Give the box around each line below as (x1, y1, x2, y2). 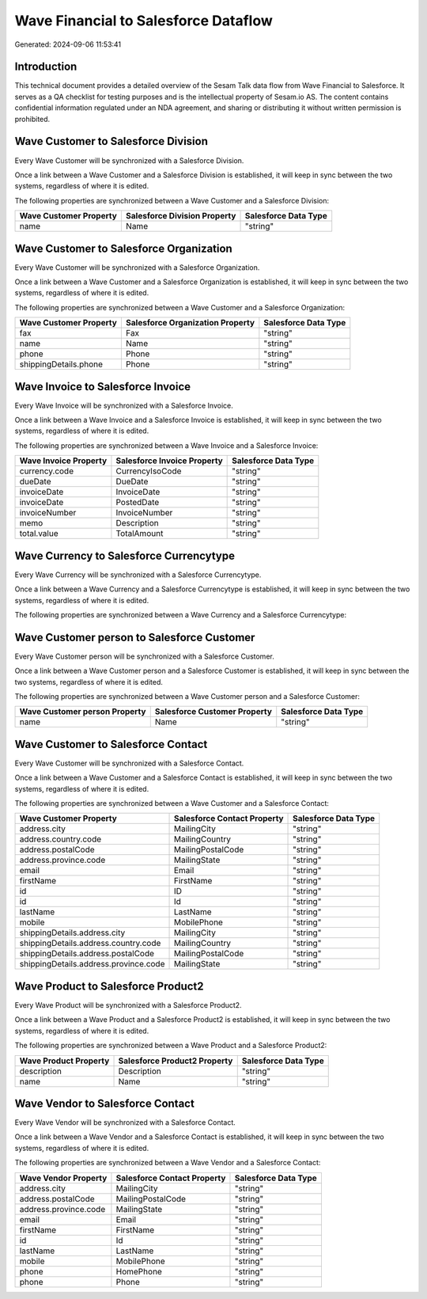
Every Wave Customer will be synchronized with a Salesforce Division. (14, 155, 244, 165)
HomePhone (115, 1266, 162, 1277)
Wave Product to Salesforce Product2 (14, 979, 204, 993)
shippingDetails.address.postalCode (19, 948, 154, 959)
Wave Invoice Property (19, 455, 108, 466)
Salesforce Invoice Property (115, 455, 223, 466)
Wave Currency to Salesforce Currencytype (14, 549, 235, 562)
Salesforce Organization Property (125, 317, 255, 329)
